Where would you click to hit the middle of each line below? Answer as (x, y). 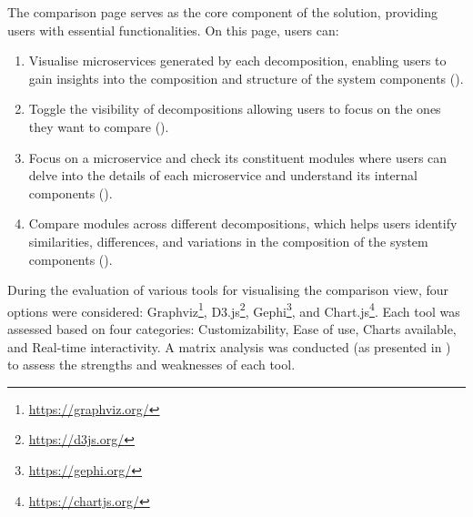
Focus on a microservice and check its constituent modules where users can (238, 157)
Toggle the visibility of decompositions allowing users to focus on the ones (235, 109)
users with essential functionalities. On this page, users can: (173, 30)
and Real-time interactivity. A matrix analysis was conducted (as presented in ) (229, 346)
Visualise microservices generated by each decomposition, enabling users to (237, 61)
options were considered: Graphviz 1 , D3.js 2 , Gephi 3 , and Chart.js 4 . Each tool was (234, 309)
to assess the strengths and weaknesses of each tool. (151, 365)
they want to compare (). (99, 126)
